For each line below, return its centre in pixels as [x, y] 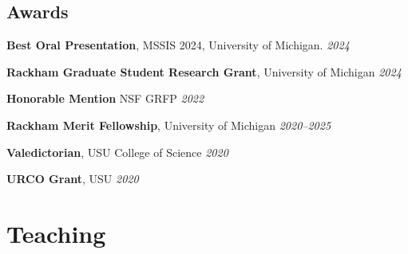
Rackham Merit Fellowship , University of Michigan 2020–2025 [169, 125]
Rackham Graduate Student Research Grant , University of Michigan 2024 [204, 71]
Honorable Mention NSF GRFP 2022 [105, 98]
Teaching [56, 233]
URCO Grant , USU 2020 [73, 179]
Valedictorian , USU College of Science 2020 [117, 152]
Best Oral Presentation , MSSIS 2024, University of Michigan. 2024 [178, 45]
